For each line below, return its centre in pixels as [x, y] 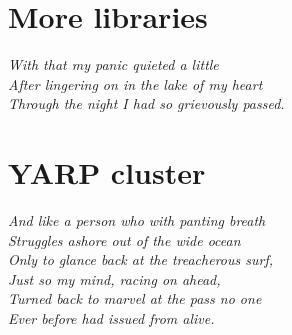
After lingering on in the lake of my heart [135, 83]
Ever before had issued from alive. [111, 318]
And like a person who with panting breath [137, 220]
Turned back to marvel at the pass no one [135, 298]
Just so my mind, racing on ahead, [114, 278]
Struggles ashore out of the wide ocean [124, 239]
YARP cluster [107, 172]
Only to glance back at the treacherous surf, [140, 259]
